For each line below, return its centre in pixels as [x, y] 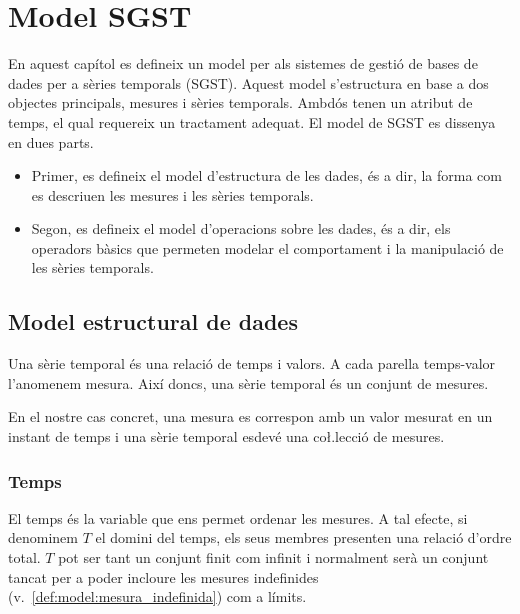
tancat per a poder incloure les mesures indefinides [163, 576]
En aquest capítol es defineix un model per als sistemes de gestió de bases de [243, 63]
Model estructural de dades [153, 321]
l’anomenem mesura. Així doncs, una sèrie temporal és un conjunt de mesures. [248, 382]
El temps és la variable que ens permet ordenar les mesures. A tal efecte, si [238, 517]
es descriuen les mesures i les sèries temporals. [172, 194]
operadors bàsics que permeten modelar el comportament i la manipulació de [267, 247]
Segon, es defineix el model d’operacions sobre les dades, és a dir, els [241, 228]
